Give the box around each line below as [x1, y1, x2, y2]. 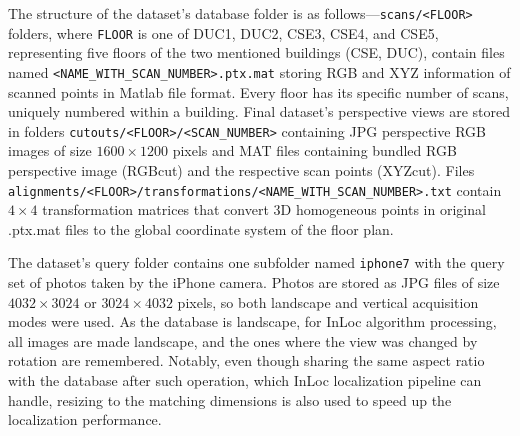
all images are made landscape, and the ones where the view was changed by [8, 330, 478, 351]
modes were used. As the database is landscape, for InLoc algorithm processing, [8, 311, 497, 332]
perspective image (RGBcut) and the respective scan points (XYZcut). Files [8, 160, 475, 180]
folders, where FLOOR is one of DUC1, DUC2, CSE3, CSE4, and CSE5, [8, 22, 439, 43]
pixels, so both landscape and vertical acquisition [177, 291, 479, 312]
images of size [8, 140, 92, 161]
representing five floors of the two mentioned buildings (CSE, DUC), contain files [8, 42, 505, 63]
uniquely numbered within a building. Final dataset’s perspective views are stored [8, 101, 511, 122]
